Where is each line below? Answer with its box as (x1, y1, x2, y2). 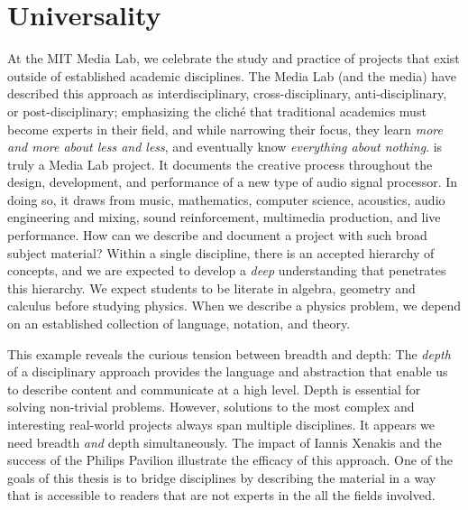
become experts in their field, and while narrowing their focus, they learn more (7, 119, 443, 138)
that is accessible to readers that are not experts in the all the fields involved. (7, 486, 436, 505)
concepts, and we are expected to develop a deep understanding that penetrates (7, 261, 446, 280)
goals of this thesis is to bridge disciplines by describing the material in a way (7, 468, 436, 487)
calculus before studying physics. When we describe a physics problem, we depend (7, 296, 462, 315)
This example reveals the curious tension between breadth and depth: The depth (7, 344, 451, 363)
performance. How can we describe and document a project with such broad (7, 226, 427, 245)
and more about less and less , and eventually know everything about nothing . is (7, 137, 443, 156)
